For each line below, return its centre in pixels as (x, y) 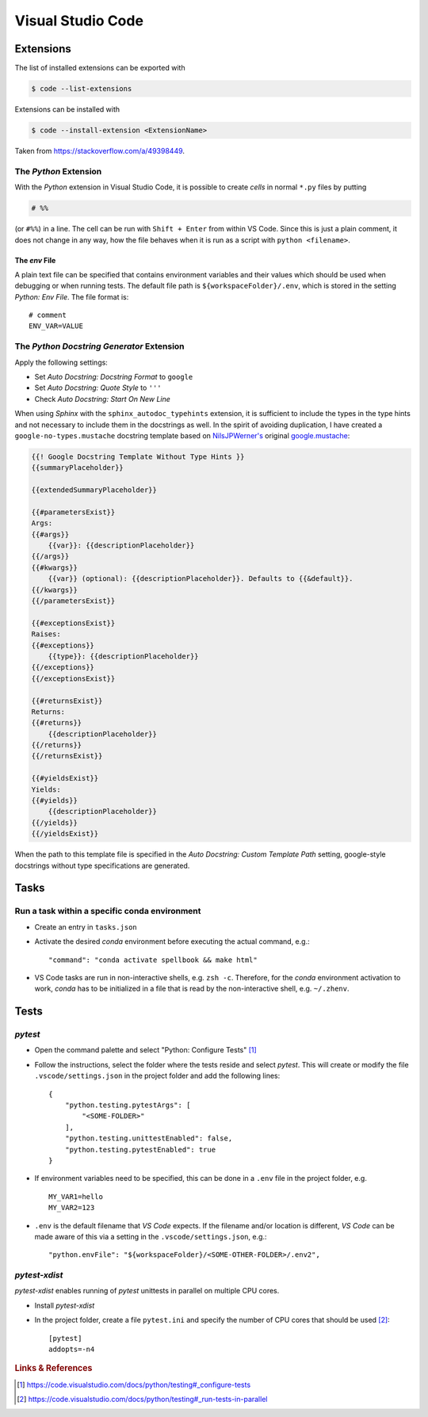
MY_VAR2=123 (72, 1208)
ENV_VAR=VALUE (56, 326)
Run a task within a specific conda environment (108, 911)
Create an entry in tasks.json (86, 926)
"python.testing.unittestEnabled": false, (149, 1138)
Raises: (46, 634)
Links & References (53, 1369)
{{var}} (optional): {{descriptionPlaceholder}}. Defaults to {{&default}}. (201, 579)
